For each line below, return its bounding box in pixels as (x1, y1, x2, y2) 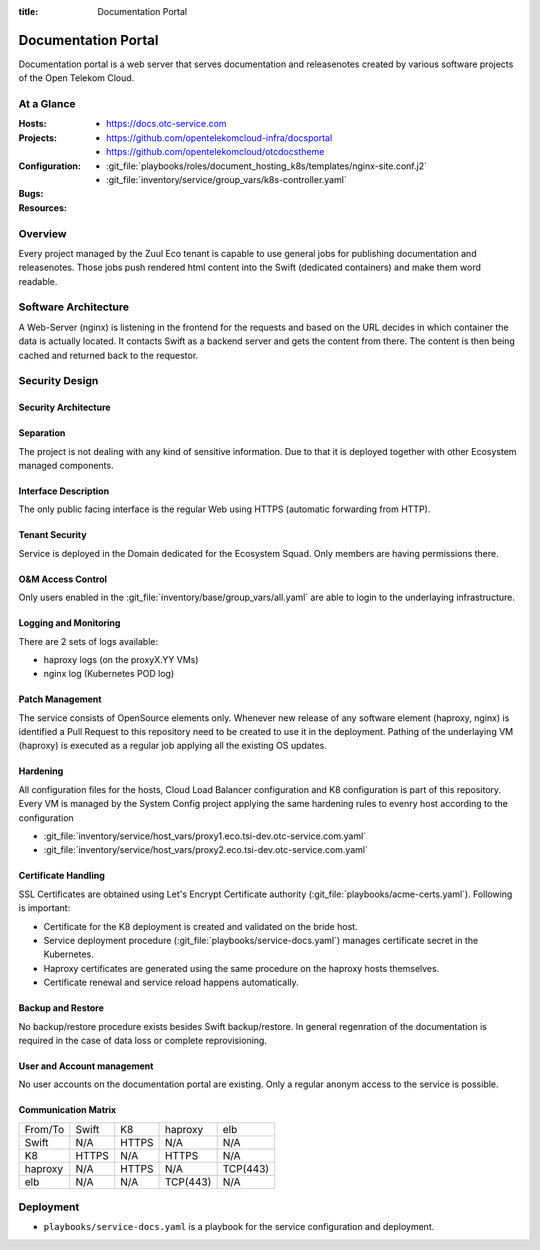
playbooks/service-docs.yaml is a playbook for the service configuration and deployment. (43, 1221, 435, 1233)
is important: (18, 902, 71, 914)
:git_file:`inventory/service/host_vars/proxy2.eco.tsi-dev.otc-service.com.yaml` (43, 844, 369, 856)
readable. (18, 275, 58, 287)
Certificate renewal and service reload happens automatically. (43, 976, 299, 989)
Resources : (18, 201, 67, 214)
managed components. (18, 459, 114, 471)
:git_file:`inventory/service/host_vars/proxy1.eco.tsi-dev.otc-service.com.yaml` (43, 830, 367, 842)
